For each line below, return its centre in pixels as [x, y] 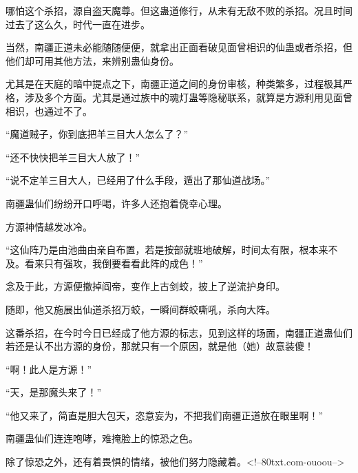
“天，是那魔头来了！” [54, 392]
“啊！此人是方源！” [49, 369]
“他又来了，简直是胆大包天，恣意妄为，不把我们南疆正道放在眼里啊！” [165, 415]
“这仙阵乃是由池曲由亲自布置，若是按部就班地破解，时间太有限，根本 [162, 250]
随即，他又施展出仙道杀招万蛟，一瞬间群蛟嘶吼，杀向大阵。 [140, 309]
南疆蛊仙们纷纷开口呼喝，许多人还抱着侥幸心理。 [116, 203]
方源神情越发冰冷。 [49, 226]
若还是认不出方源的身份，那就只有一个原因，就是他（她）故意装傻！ [160, 346]
